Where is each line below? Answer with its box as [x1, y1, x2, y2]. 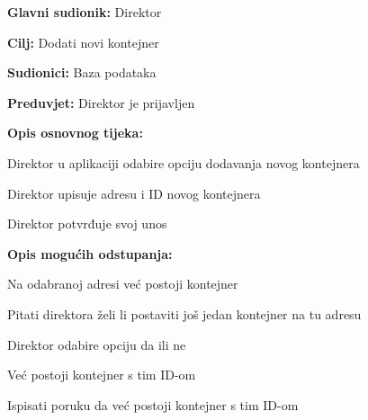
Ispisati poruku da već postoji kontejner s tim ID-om [7, 395, 299, 414]
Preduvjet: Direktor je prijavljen [7, 93, 195, 112]
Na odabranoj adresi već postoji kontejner [7, 274, 238, 293]
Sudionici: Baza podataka [7, 63, 157, 82]
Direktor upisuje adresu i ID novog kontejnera [7, 183, 261, 202]
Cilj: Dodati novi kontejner [7, 32, 159, 51]
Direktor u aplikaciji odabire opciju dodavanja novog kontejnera [7, 153, 360, 172]
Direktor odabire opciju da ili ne [7, 335, 186, 353]
